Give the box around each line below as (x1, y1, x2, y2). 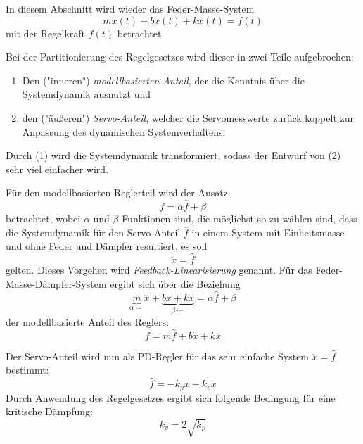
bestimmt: (6, 362, 49, 377)
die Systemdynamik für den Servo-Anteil (6, 224, 181, 239)
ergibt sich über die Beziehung (110, 276, 241, 291)
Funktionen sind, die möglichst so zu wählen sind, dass (122, 211, 357, 226)
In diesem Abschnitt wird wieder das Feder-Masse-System (6, 1, 255, 15)
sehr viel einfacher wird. (6, 161, 109, 176)
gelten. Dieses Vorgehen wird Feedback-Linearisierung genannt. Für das (6, 262, 312, 277)
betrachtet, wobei (6, 211, 81, 226)
